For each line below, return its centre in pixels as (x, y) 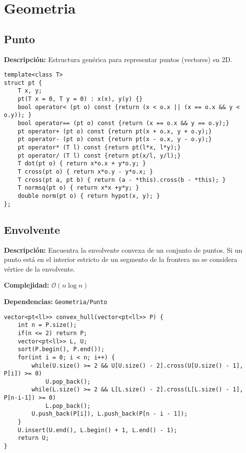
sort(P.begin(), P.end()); (61, 349)
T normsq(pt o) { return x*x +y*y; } (78, 188)
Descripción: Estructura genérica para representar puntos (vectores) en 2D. (118, 59)
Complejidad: (27, 285)
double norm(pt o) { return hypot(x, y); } (89, 196)
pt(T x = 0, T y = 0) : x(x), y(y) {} (80, 99)
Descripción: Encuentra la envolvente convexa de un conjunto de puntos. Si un (123, 250)
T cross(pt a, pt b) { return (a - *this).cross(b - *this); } (122, 180)
